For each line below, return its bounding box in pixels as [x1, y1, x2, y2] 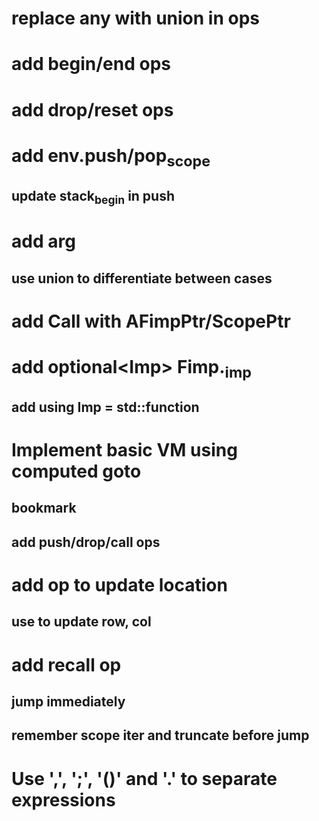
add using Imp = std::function [11, 398, 200, 416]
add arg [11, 230, 76, 253]
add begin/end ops [11, 53, 171, 76]
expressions [11, 788, 116, 811]
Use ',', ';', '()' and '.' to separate [11, 767, 278, 790]
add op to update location [11, 574, 228, 597]
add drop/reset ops [11, 98, 174, 121]
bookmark [11, 500, 77, 517]
